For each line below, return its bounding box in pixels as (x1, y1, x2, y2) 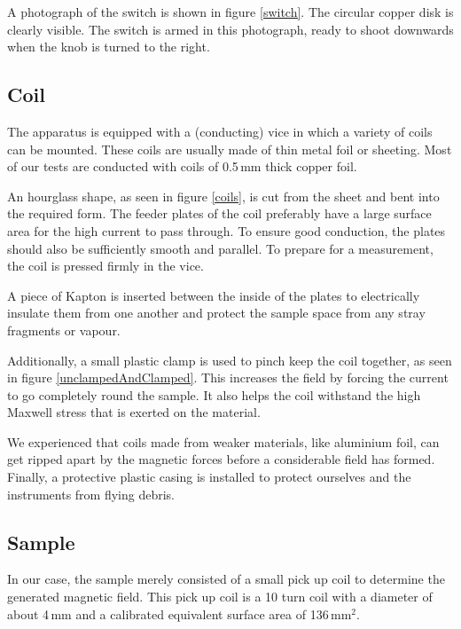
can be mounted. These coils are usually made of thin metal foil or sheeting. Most (7, 139, 452, 158)
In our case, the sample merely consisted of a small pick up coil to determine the (7, 570, 445, 588)
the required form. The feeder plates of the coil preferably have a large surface (7, 204, 432, 223)
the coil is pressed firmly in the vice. (7, 256, 204, 275)
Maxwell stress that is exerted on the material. (7, 403, 261, 421)
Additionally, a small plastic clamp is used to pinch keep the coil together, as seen (7, 350, 452, 369)
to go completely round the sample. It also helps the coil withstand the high (7, 385, 421, 404)
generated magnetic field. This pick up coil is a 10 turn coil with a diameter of (7, 587, 433, 606)
